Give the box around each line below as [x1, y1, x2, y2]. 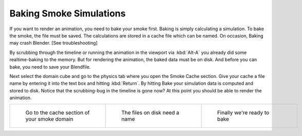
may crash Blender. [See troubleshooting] [9, 40, 98, 46]
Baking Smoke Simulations [9, 8, 126, 19]
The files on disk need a [121, 109, 180, 116]
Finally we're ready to [217, 109, 270, 116]
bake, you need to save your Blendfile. [9, 64, 91, 70]
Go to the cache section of [25, 109, 90, 116]
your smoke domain [25, 115, 74, 123]
